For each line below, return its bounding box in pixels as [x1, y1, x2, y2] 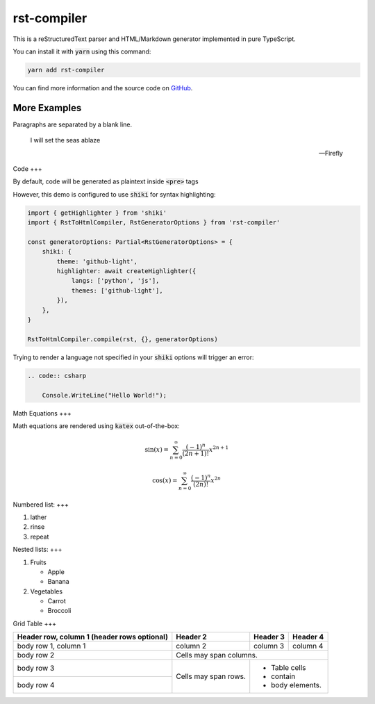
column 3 [253, 641, 285, 651]
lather [30, 513, 47, 521]
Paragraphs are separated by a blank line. [12, 120, 133, 129]
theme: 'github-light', [56, 257, 138, 265]
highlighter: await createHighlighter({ [56, 268, 197, 275]
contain [271, 671, 296, 681]
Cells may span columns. [176, 650, 258, 660]
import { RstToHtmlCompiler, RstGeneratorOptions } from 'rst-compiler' [27, 219, 281, 227]
